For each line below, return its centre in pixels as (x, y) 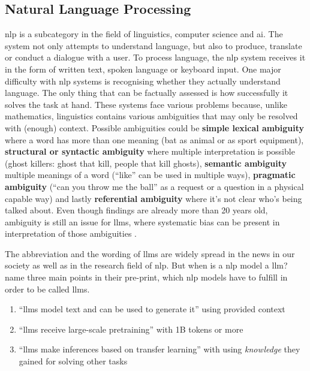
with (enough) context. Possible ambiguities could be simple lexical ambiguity (155, 127)
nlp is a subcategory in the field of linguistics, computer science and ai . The (144, 34)
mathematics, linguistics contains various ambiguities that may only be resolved (151, 116)
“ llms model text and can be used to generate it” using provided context (152, 309)
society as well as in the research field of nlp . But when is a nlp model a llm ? (146, 265)
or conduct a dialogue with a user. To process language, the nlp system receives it (155, 57)
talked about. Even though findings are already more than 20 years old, (136, 210)
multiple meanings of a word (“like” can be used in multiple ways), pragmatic (150, 175)
